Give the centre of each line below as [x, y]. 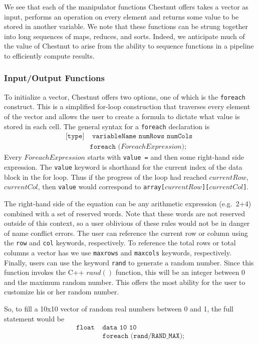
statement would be [34, 318]
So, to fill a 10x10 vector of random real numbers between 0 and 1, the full [119, 309]
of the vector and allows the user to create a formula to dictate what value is [122, 116]
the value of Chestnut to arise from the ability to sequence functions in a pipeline [129, 46]
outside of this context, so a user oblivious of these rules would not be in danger [127, 223]
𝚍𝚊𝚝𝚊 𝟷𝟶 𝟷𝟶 [119, 328]
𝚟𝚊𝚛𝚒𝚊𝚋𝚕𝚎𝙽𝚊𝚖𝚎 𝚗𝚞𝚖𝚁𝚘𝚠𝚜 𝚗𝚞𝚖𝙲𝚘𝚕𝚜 [142, 136]
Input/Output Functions [54, 78]
